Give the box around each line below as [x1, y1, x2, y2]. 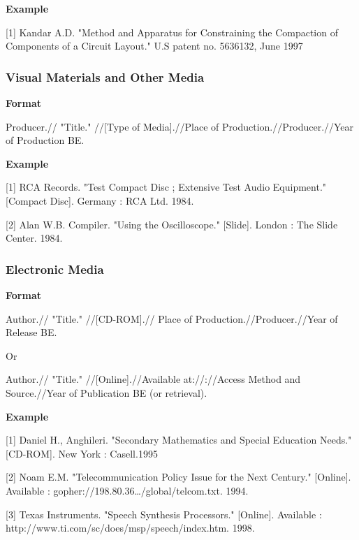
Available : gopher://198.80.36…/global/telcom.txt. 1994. [6, 483, 249, 497]
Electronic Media [6, 260, 104, 277]
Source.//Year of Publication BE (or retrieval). [6, 385, 207, 400]
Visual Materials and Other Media [6, 68, 205, 85]
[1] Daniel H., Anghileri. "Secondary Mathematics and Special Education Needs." [6, 432, 352, 447]
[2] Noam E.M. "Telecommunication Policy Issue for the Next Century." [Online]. [6, 469, 351, 484]
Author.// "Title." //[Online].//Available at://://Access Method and [6, 372, 301, 386]
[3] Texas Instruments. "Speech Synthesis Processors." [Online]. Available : [6, 506, 322, 521]
